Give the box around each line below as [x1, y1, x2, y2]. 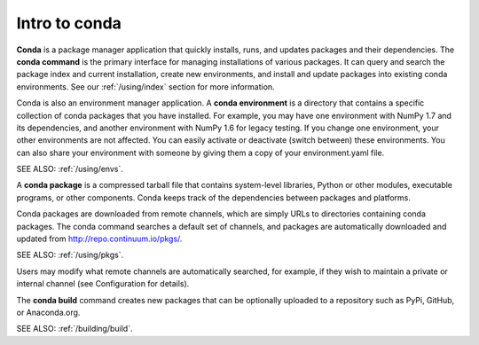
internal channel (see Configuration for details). [16, 278, 190, 289]
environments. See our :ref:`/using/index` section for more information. [16, 81, 275, 92]
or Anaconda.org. [16, 307, 81, 318]
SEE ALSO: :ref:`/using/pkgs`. [16, 249, 124, 261]
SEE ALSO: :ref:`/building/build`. [16, 324, 133, 334]
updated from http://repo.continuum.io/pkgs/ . [16, 233, 183, 244]
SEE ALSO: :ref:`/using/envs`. [16, 164, 123, 175]
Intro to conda [16, 13, 122, 33]
